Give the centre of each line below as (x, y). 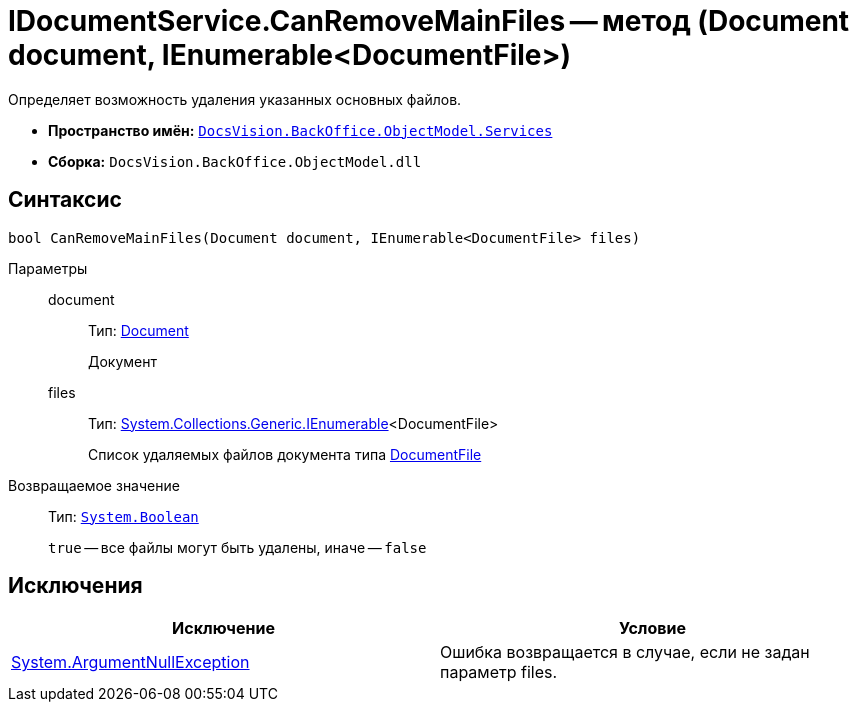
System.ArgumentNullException (130, 662)
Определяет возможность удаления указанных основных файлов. (235, 99)
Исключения (75, 586)
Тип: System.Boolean (123, 516)
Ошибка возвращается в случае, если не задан (625, 652)
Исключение (223, 628)
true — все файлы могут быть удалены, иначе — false (237, 547)
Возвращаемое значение (94, 485)
